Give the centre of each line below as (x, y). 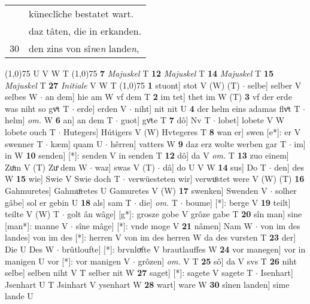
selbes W (21, 97)
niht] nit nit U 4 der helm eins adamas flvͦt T (217, 108)
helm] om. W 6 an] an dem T (59, 120)
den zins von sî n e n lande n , (84, 48)
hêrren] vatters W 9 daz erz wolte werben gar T (198, 143)
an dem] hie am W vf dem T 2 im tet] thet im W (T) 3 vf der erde (168, 97)
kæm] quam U (77, 143)
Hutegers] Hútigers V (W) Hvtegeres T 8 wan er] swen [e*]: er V (182, 131)
